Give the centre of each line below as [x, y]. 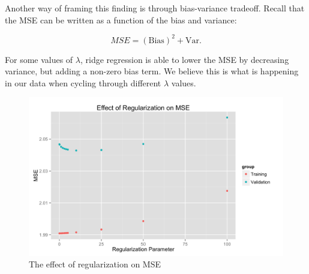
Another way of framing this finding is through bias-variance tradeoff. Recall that [155, 8]
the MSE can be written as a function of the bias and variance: [121, 19]
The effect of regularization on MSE [95, 264]
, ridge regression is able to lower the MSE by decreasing [184, 59]
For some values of [39, 59]
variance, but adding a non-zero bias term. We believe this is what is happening [152, 71]
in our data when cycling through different [83, 82]
